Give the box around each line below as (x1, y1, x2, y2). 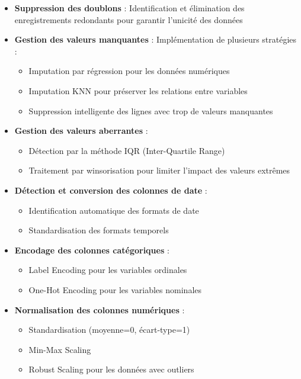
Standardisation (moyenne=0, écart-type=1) (28, 323, 190, 336)
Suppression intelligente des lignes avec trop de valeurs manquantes (28, 104, 273, 117)
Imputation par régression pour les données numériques (28, 65, 230, 77)
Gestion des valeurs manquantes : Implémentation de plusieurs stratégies (14, 33, 297, 46)
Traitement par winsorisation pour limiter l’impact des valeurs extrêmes (28, 164, 290, 176)
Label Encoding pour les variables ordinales (28, 264, 187, 276)
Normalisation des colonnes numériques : (14, 303, 185, 316)
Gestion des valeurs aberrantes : (14, 124, 148, 137)
